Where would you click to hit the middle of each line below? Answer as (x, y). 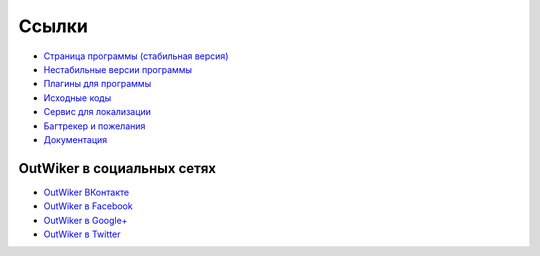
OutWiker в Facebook (88, 206)
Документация (75, 139)
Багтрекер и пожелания (94, 126)
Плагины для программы (97, 84)
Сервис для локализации (97, 112)
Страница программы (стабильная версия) (136, 56)
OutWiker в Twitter (82, 234)
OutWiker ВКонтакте (86, 192)
